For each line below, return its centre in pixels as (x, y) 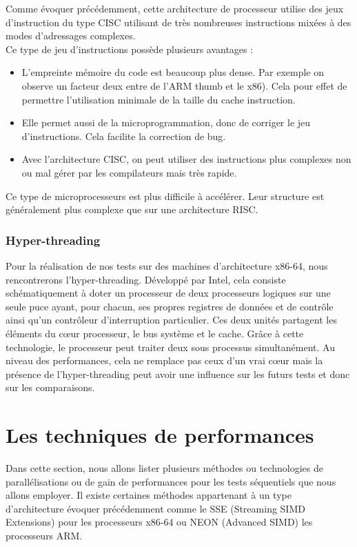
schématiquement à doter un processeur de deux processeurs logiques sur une (168, 293)
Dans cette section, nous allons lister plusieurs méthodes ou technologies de (164, 468)
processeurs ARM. (44, 535)
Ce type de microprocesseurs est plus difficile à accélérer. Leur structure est (165, 196)
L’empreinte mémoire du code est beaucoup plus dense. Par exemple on (173, 72)
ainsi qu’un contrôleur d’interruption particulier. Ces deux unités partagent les (171, 320)
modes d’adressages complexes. (71, 36)
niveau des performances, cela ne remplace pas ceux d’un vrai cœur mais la (164, 360)
